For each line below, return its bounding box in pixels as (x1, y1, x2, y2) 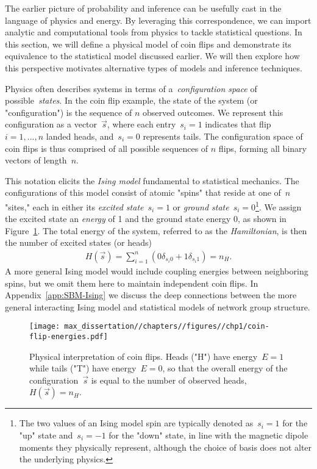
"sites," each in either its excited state (5, 200, 144, 213)
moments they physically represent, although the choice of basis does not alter (19, 440, 312, 453)
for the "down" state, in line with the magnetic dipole (109, 429, 308, 442)
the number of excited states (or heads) (5, 236, 152, 249)
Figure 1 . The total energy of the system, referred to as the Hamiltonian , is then (5, 224, 307, 237)
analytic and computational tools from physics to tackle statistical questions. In (5, 26, 302, 38)
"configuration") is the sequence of (5, 106, 132, 118)
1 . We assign (255, 198, 302, 213)
